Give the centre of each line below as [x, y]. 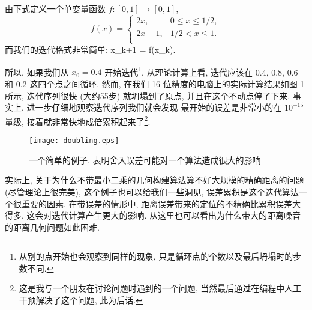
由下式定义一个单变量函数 [55, 8]
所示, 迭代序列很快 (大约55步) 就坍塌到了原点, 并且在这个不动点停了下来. [148, 95]
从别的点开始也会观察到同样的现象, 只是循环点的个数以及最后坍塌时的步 [160, 256]
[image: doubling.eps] [74, 141]
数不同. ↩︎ [36, 268]
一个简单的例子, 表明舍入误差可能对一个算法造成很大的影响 [145, 160]
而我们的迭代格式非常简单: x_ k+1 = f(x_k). [90, 50]
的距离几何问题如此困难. [52, 227]
